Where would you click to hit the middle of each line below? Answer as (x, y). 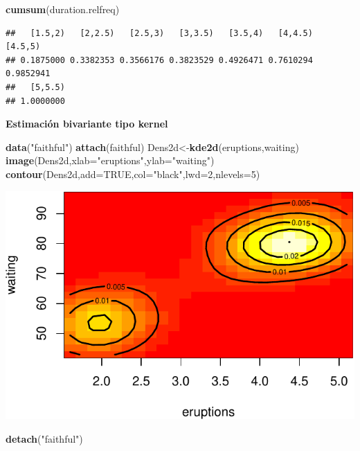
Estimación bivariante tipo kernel (87, 124)
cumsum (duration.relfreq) (63, 9)
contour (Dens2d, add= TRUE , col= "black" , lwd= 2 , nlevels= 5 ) (133, 174)
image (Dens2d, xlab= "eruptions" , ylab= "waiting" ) (110, 160)
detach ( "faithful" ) (44, 438)
